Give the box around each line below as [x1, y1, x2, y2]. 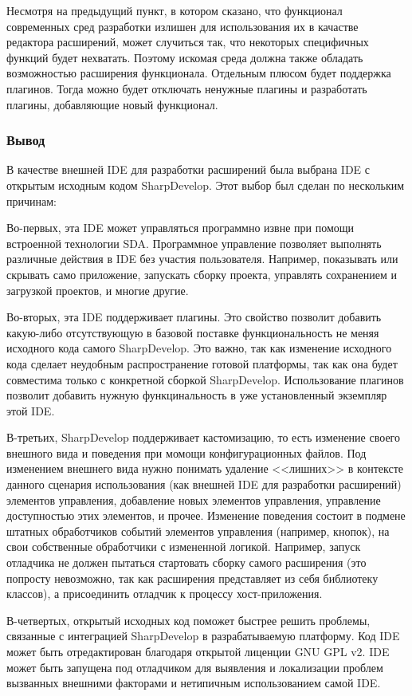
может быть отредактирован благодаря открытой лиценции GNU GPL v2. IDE [6, 643, 390, 659]
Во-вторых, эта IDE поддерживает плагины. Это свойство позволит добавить [6, 309, 382, 325]
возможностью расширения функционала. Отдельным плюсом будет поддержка [6, 65, 391, 81]
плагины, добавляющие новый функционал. [6, 96, 218, 112]
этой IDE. [6, 402, 55, 419]
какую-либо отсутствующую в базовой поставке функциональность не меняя [6, 324, 379, 340]
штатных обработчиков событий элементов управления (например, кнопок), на [6, 522, 390, 539]
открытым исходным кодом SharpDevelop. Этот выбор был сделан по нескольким [6, 176, 405, 193]
